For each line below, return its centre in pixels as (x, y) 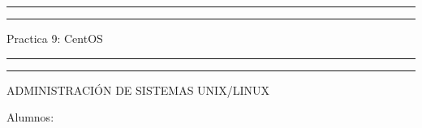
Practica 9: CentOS (55, 38)
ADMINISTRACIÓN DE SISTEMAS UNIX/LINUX (138, 90)
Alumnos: (30, 117)
